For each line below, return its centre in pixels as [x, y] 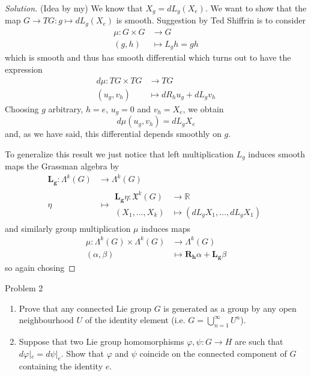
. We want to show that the [256, 8]
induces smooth [277, 153]
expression [24, 69]
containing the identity [61, 366]
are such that [259, 341]
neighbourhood [46, 320]
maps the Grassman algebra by [62, 166]
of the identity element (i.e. [135, 320]
